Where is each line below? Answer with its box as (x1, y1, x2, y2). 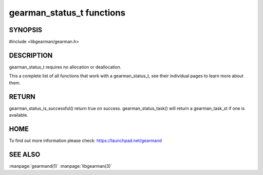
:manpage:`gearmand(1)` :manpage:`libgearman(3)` (9, 163, 112, 169)
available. (9, 112, 29, 118)
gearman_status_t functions (9, 7, 126, 18)
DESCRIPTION (9, 51, 53, 59)
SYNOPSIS (9, 26, 42, 34)
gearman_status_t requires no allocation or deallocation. (9, 64, 122, 70)
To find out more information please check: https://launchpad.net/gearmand (9, 138, 162, 143)
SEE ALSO (9, 150, 40, 158)
